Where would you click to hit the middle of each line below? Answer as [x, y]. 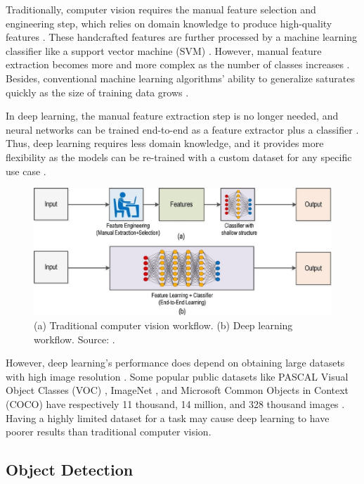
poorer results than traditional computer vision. [109, 432]
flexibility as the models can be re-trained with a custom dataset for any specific [179, 157]
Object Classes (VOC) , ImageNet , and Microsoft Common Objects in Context [177, 390]
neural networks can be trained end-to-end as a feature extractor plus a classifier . [182, 129]
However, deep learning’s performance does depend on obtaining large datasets [175, 363]
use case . [26, 171]
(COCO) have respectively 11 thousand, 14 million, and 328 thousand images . [175, 404]
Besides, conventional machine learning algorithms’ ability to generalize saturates [180, 78]
